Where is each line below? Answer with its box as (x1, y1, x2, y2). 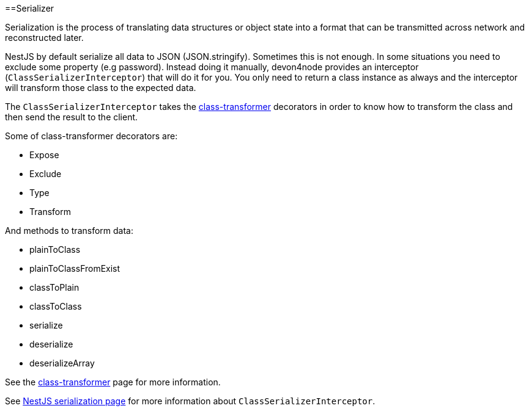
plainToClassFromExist (29, 263, 120, 274)
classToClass (29, 301, 82, 311)
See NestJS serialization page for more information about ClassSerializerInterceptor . (5, 396, 375, 406)
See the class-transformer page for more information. (5, 377, 221, 387)
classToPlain (29, 282, 80, 293)
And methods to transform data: (5, 225, 133, 236)
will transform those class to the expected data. (5, 82, 196, 93)
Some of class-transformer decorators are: (5, 131, 178, 141)
